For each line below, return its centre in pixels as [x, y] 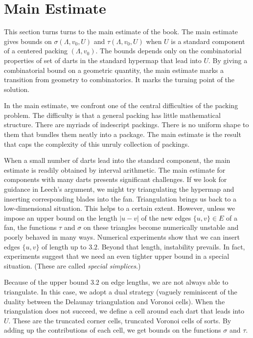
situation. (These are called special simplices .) [72, 265]
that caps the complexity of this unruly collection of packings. [97, 144]
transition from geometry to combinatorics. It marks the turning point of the [119, 79]
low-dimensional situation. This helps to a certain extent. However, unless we [120, 208]
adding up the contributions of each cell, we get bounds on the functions [113, 330]
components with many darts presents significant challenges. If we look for [115, 179]
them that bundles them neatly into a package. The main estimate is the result [123, 134]
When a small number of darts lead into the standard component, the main [117, 160]
